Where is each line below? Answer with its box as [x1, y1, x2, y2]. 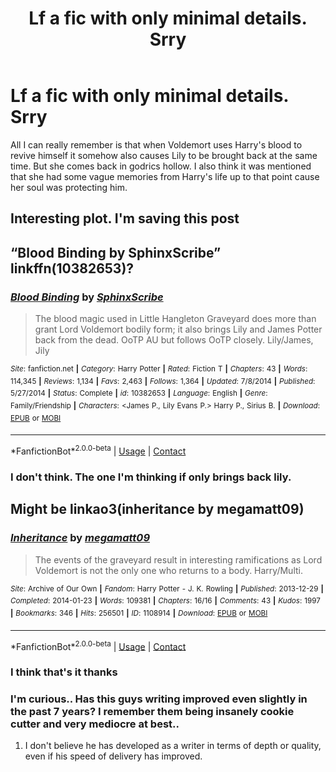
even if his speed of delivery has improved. [24, 750, 203, 762]
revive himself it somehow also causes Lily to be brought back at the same [10, 149, 318, 161]
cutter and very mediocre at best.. [10, 717, 180, 731]
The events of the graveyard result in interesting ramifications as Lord [34, 553, 323, 566]
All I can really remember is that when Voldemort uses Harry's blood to [10, 138, 303, 151]
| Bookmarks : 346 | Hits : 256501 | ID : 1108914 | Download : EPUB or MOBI [10, 608, 268, 618]
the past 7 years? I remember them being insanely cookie [10, 705, 295, 719]
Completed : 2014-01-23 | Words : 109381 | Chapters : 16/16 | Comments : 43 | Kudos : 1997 [10, 596, 321, 606]
